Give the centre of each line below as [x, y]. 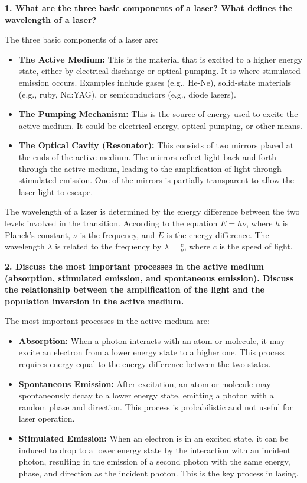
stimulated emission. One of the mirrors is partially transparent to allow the [156, 180]
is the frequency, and [117, 234]
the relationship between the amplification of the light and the [135, 289]
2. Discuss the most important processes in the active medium [134, 266]
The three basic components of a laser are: [81, 39]
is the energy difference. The [218, 234]
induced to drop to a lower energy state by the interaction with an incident [155, 450]
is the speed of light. [256, 246]
